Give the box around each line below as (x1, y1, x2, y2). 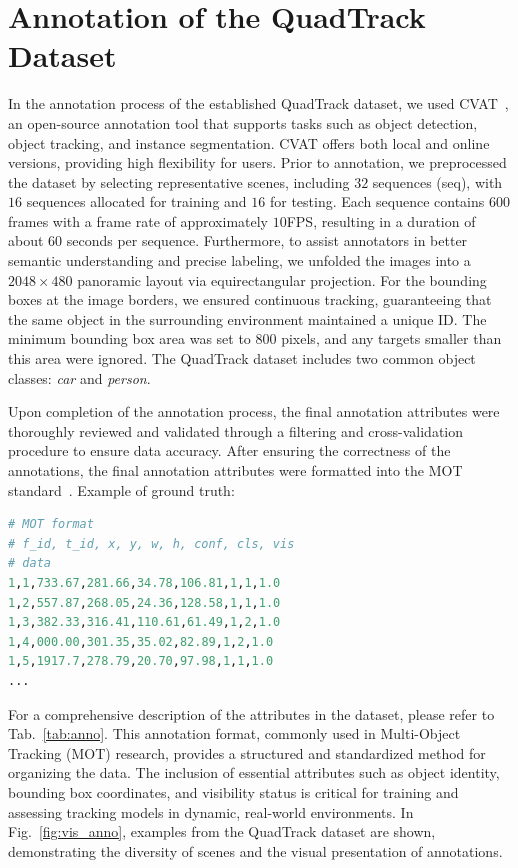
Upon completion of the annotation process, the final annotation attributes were (8, 401, 500, 422)
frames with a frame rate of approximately (8, 210, 269, 231)
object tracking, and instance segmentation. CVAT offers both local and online (8, 132, 490, 153)
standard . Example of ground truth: (8, 479, 235, 500)
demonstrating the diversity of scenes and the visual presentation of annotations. (8, 840, 503, 861)
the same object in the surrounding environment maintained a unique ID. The (8, 308, 487, 329)
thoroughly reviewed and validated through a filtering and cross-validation (8, 420, 464, 441)
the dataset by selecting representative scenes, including (8, 171, 350, 192)
